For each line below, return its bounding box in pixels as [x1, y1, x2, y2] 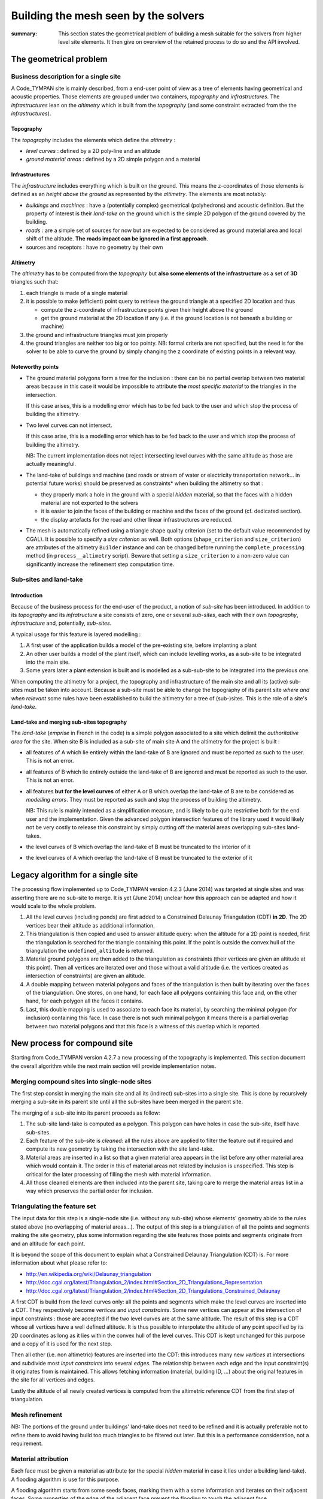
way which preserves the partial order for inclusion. [26, 1187, 153, 1194]
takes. [26, 832, 41, 839]
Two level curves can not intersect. [26, 422, 113, 429]
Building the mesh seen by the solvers [11, 9, 205, 22]
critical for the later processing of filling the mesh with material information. [26, 1170, 212, 1178]
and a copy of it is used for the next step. [11, 1340, 112, 1347]
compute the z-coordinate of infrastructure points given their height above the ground [41, 306, 254, 313]
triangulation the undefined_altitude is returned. [26, 947, 155, 955]
